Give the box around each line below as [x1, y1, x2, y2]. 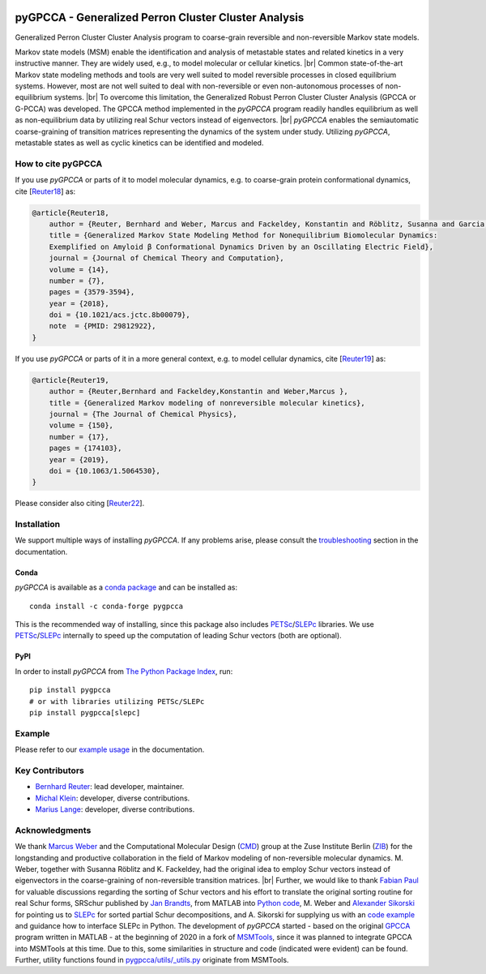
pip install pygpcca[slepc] [29, 708, 141, 717]
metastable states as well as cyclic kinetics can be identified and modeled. [15, 138, 264, 148]
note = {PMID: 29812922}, [49, 321, 157, 331]
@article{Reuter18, [32, 208, 109, 217]
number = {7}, [49, 276, 105, 285]
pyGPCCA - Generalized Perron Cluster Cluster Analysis [15, 11, 305, 24]
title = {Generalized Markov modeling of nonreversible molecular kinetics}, [49, 398, 366, 407]
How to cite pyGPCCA [15, 158, 103, 169]
